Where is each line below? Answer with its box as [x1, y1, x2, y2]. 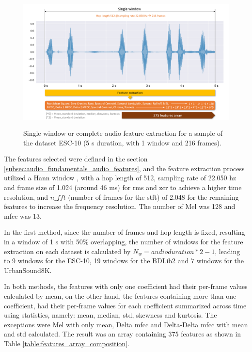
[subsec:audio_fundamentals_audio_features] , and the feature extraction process [4, 163, 245, 173]
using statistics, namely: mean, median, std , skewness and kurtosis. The [4, 310, 217, 320]
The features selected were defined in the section [4, 154, 148, 164]
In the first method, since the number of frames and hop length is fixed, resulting [4, 227, 245, 237]
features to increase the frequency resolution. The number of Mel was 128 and [4, 201, 236, 211]
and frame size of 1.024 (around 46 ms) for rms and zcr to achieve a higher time [4, 182, 242, 192]
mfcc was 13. [4, 210, 42, 221]
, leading [215, 246, 240, 256]
